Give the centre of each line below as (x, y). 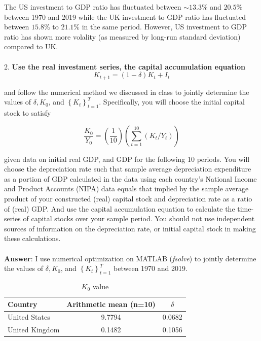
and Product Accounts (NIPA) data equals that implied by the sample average (126, 189)
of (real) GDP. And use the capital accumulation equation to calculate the (120, 208)
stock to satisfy (28, 113)
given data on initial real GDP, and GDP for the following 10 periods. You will (127, 159)
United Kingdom (34, 330)
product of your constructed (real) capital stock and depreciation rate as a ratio (128, 198)
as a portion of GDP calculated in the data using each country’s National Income (130, 178)
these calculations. (32, 238)
